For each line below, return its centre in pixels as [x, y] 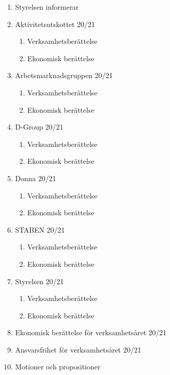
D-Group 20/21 [39, 127]
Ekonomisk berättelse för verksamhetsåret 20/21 [91, 332]
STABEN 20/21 [40, 229]
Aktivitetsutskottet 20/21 [55, 24]
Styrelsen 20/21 [39, 281]
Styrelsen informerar [47, 7]
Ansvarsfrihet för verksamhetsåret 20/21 [78, 349]
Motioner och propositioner [58, 367]
